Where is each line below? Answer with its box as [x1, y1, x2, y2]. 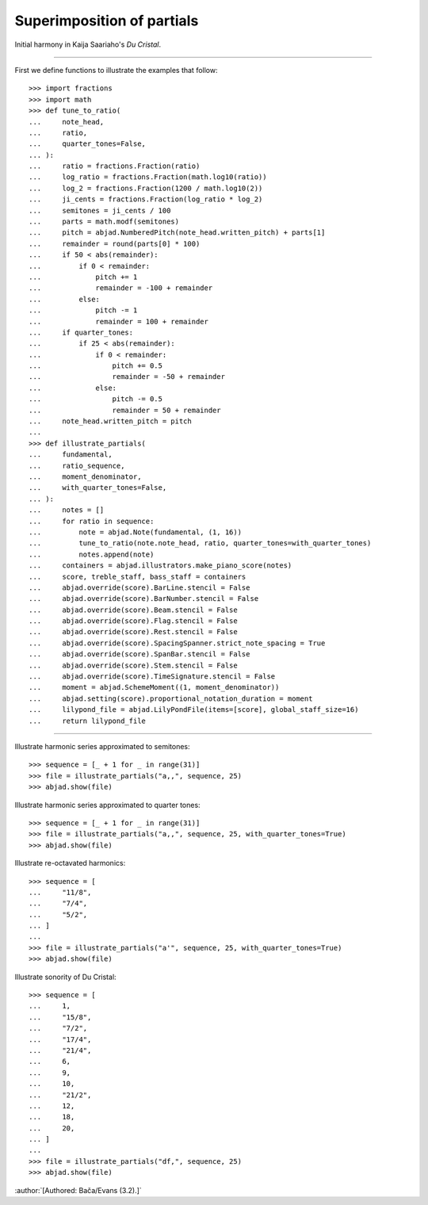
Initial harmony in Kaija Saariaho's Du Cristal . [14, 40, 162, 49]
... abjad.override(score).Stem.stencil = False [29, 660, 238, 670]
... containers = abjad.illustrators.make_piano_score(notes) [29, 561, 292, 570]
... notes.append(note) [29, 549, 155, 559]
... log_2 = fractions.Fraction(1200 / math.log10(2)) [29, 183, 263, 193]
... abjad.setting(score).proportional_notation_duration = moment [29, 694, 313, 703]
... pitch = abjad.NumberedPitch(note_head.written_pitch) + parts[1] [29, 228, 326, 237]
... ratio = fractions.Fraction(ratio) [29, 162, 201, 170]
